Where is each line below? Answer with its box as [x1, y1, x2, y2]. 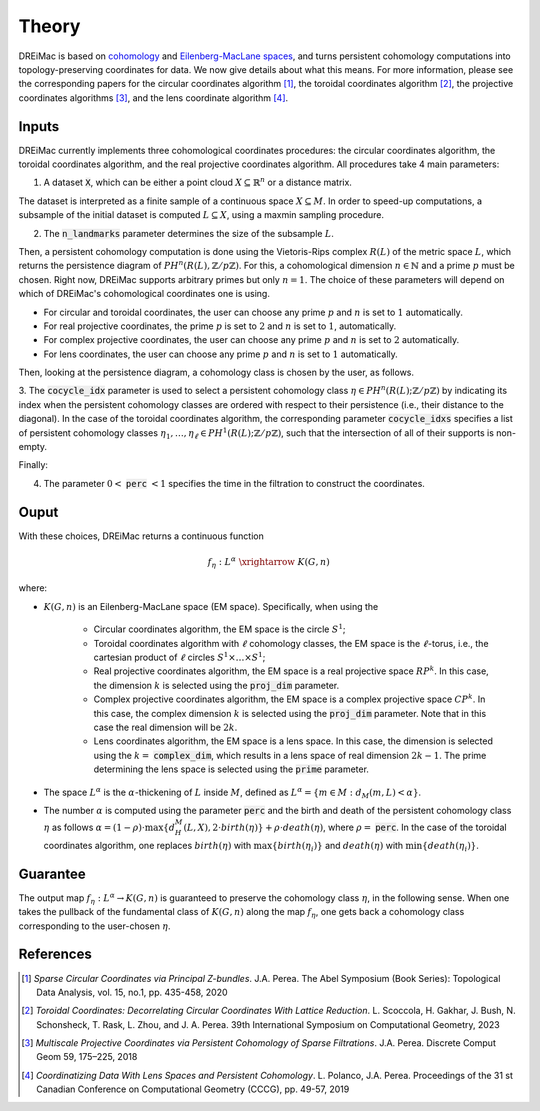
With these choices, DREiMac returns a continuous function [18, 530, 264, 542]
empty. [18, 441, 48, 453]
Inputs [18, 118, 60, 135]
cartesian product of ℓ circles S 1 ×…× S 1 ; [93, 650, 266, 664]
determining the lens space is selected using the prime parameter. [93, 763, 370, 775]
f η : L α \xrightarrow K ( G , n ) [207, 555, 330, 570]
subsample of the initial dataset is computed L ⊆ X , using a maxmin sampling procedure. [18, 209, 385, 221]
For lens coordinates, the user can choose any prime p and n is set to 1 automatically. [43, 348, 399, 360]
